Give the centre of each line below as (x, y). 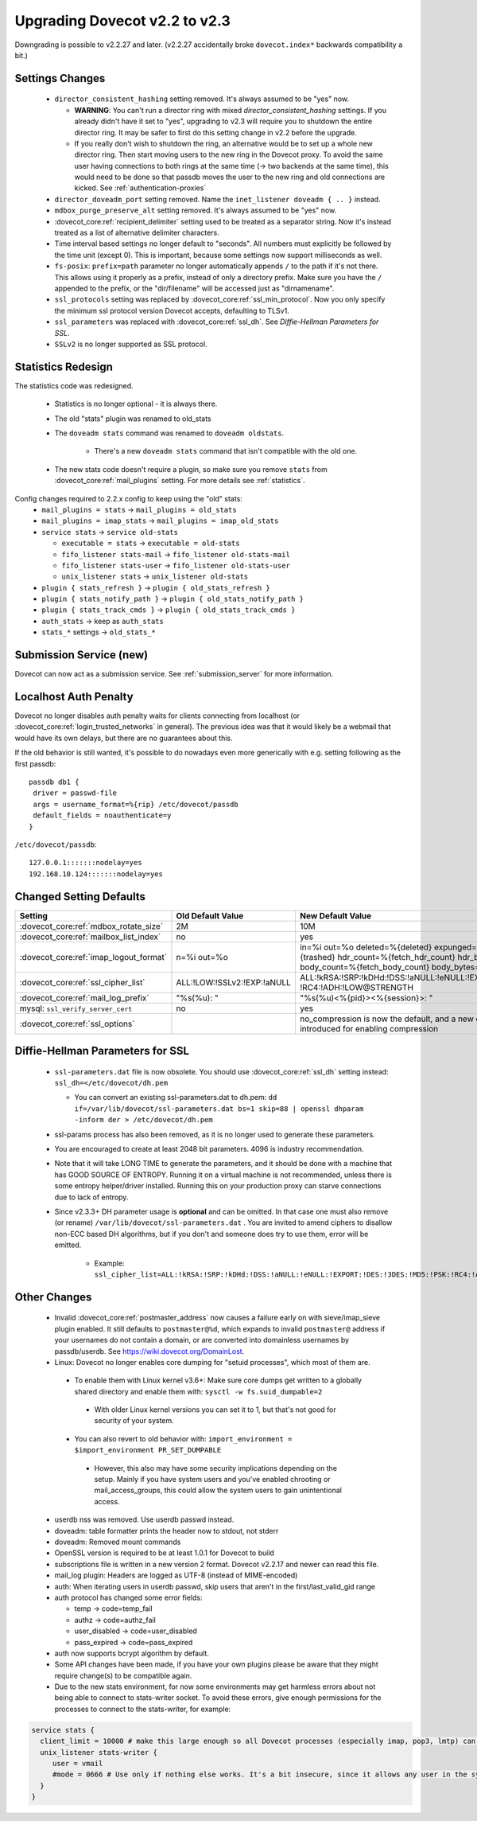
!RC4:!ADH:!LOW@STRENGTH (356, 987)
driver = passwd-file (75, 793)
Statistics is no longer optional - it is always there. (136, 404)
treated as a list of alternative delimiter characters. (137, 233)
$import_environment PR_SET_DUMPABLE (148, 1450)
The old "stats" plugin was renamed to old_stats (133, 419)
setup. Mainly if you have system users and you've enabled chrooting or (212, 1480)
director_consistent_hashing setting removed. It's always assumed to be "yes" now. (202, 99)
